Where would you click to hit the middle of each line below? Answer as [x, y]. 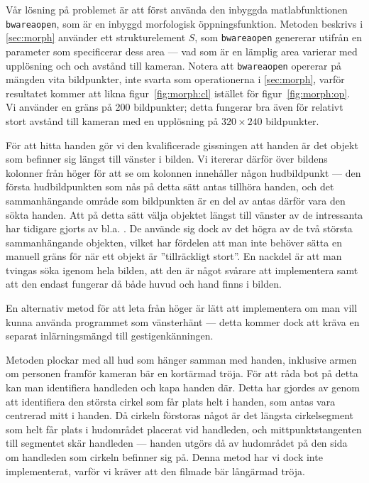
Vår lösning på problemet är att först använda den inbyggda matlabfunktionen [177, 9]
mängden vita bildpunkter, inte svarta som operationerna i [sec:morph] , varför [175, 79]
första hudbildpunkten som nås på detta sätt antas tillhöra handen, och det [170, 186]
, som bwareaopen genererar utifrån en [278, 37]
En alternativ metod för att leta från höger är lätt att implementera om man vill [182, 308]
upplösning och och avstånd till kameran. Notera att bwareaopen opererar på [174, 65]
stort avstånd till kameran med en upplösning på [112, 120]
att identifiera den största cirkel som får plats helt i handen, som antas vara [171, 401]
